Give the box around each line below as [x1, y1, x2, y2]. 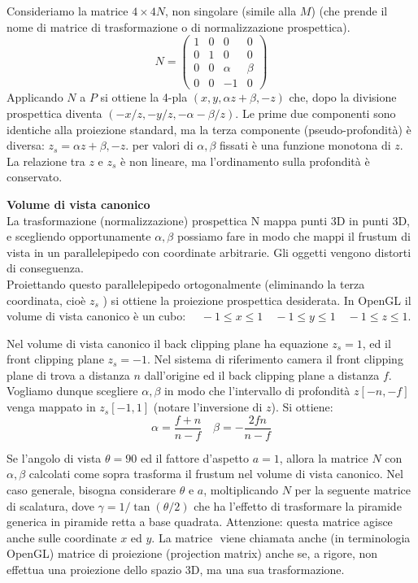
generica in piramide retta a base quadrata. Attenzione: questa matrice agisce [7, 513, 393, 530]
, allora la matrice [279, 449, 368, 466]
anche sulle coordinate [7, 529, 117, 546]
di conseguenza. [7, 259, 84, 276]
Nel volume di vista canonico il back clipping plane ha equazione [7, 334, 329, 351]
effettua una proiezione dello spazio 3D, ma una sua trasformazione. [7, 560, 345, 577]
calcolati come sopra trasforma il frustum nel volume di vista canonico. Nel [28, 465, 403, 482]
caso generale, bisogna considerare [7, 481, 176, 498]
